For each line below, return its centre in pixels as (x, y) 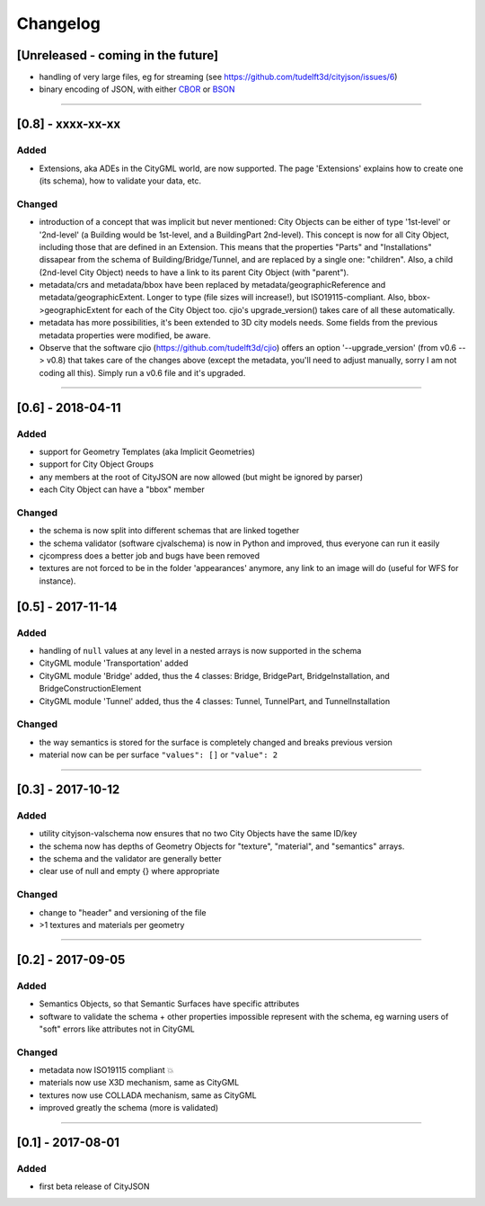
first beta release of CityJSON (94, 1186)
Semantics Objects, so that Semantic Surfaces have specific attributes (169, 1004)
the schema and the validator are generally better (130, 859)
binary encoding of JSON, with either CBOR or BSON (137, 89)
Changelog (58, 23)
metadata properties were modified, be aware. (125, 335)
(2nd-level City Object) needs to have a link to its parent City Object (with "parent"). (194, 272)
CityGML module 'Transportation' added (114, 663)
